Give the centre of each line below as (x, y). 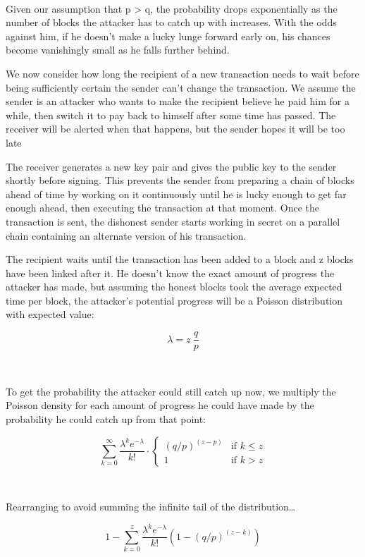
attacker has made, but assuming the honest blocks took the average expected (174, 287)
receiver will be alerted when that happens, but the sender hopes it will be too (175, 129)
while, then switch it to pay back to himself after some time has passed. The (171, 115)
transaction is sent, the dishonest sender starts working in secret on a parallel (173, 221)
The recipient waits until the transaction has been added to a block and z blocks (180, 259)
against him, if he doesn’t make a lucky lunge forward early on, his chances (168, 36)
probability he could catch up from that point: (106, 418)
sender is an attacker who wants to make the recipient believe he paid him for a (178, 101)
